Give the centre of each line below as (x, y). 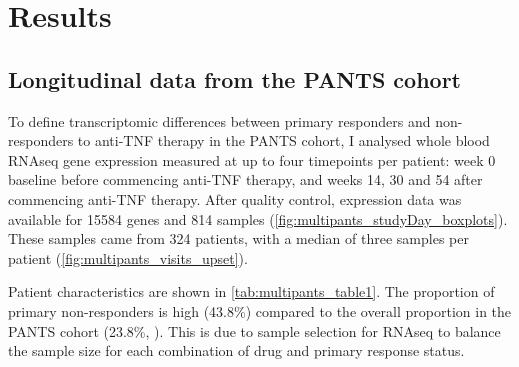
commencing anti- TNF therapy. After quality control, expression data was (235, 198)
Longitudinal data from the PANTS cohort (234, 78)
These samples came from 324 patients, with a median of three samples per (238, 238)
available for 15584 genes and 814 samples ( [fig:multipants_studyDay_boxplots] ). (258, 218)
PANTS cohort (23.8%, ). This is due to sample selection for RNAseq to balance (254, 330)
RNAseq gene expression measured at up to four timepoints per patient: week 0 (252, 159)
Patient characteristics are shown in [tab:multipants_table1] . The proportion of (251, 291)
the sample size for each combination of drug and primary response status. (236, 350)
